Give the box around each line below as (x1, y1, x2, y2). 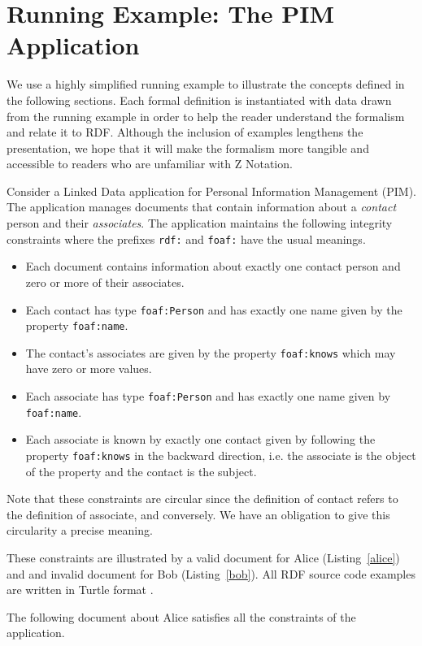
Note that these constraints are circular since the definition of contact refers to (7, 490, 398, 507)
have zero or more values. (25, 360, 152, 377)
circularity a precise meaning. (7, 522, 153, 539)
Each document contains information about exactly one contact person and (25, 258, 401, 275)
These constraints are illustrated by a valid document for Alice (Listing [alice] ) (7, 549, 400, 566)
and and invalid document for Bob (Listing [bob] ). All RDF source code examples (7, 565, 415, 582)
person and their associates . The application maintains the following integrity (7, 215, 393, 232)
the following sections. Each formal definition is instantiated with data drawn (7, 91, 392, 108)
